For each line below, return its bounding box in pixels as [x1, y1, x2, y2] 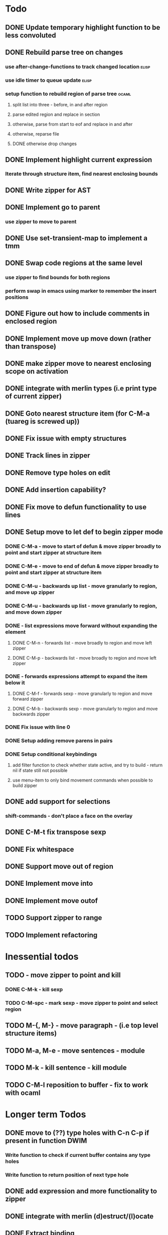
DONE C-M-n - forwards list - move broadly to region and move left [12, 640, 152, 646]
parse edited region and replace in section [12, 111, 100, 117]
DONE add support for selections [5, 797, 110, 806]
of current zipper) [5, 392, 62, 401]
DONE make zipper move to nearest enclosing [5, 359, 151, 368]
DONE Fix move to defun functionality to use [5, 502, 147, 511]
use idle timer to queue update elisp [5, 77, 92, 84]
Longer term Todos [5, 1109, 86, 1120]
